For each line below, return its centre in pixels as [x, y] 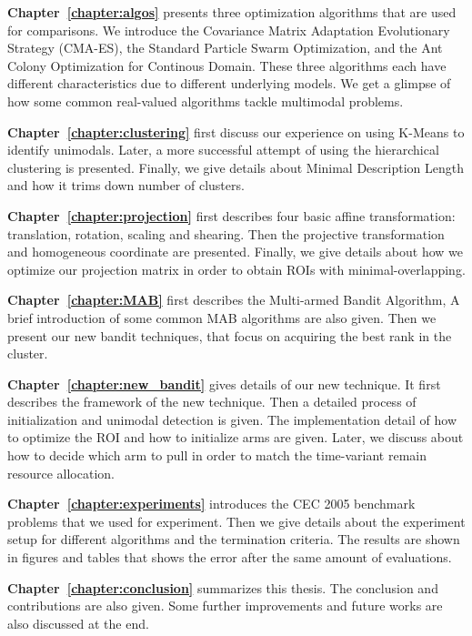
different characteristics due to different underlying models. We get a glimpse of [229, 83]
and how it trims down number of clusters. [126, 185]
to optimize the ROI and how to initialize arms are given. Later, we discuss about [236, 437]
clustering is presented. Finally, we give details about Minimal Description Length [236, 167]
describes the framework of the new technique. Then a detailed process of [212, 402]
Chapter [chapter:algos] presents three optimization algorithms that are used [232, 12]
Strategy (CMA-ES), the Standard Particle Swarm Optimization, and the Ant [225, 48]
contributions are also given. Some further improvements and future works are [225, 606]
